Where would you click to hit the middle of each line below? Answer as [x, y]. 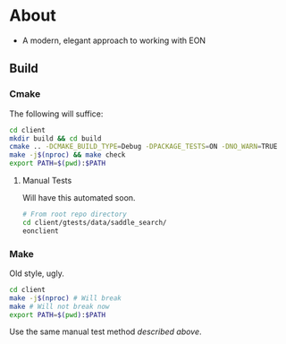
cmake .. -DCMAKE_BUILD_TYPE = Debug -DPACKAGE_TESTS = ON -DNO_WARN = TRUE [143, 147]
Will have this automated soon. [79, 198]
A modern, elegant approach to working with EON [114, 40]
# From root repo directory [74, 214]
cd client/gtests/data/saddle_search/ [94, 222]
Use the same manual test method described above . [106, 331]
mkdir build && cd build [55, 138]
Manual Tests [47, 181]
